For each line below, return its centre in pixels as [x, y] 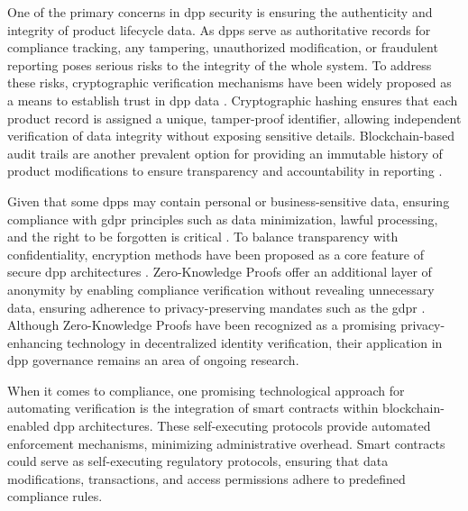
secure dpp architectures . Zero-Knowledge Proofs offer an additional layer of [220, 272]
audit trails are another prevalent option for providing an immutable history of [225, 153]
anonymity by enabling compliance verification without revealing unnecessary [221, 289]
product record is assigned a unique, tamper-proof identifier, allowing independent [234, 118]
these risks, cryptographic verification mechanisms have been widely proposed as [229, 82]
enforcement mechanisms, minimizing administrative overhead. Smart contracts [226, 443]
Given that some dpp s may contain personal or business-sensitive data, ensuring [229, 201]
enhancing [35, 342]
